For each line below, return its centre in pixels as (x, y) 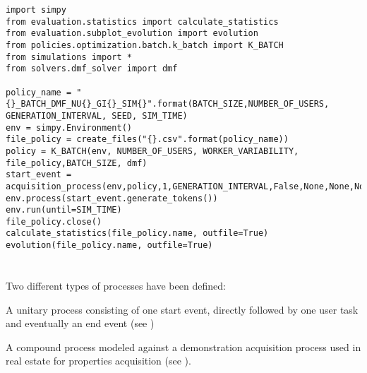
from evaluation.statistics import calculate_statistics (142, 22)
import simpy (36, 10)
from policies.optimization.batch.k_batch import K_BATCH (145, 45)
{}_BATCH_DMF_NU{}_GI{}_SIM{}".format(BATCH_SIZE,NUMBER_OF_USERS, (168, 104)
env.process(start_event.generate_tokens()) (112, 198)
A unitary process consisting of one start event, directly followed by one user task (182, 309)
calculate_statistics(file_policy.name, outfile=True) (137, 233)
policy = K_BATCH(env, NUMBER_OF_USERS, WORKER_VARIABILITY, (152, 151)
